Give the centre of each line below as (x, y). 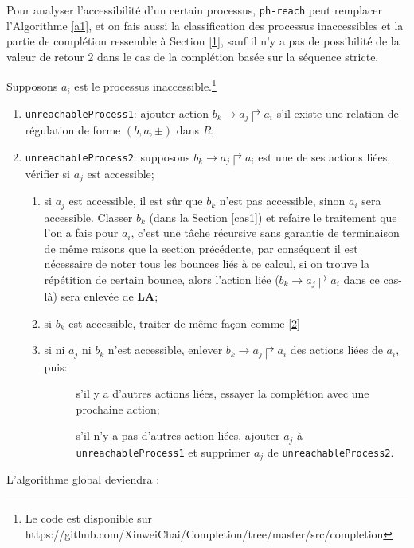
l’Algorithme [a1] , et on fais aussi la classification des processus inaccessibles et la (205, 25)
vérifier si (47, 173)
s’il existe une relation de (338, 113)
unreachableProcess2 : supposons (107, 156)
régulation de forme (73, 129)
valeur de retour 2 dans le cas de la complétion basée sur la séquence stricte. (193, 56)
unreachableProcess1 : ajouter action (117, 113)
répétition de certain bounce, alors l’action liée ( (162, 279)
